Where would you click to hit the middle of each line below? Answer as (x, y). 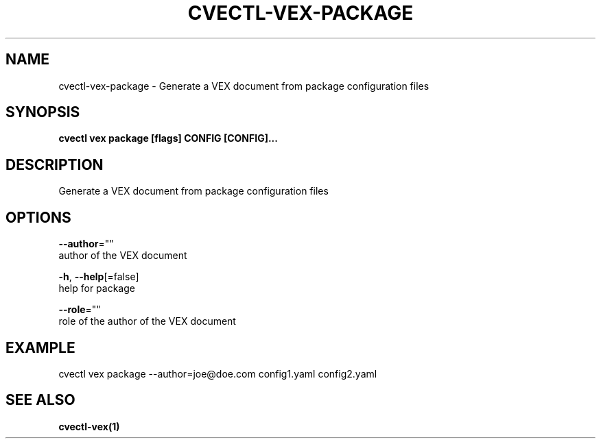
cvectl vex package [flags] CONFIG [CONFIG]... (168, 138)
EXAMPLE (40, 347)
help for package (97, 288)
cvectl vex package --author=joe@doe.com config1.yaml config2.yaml (218, 373)
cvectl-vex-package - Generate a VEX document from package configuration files (244, 86)
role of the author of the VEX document (147, 321)
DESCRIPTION (55, 164)
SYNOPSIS (43, 112)
